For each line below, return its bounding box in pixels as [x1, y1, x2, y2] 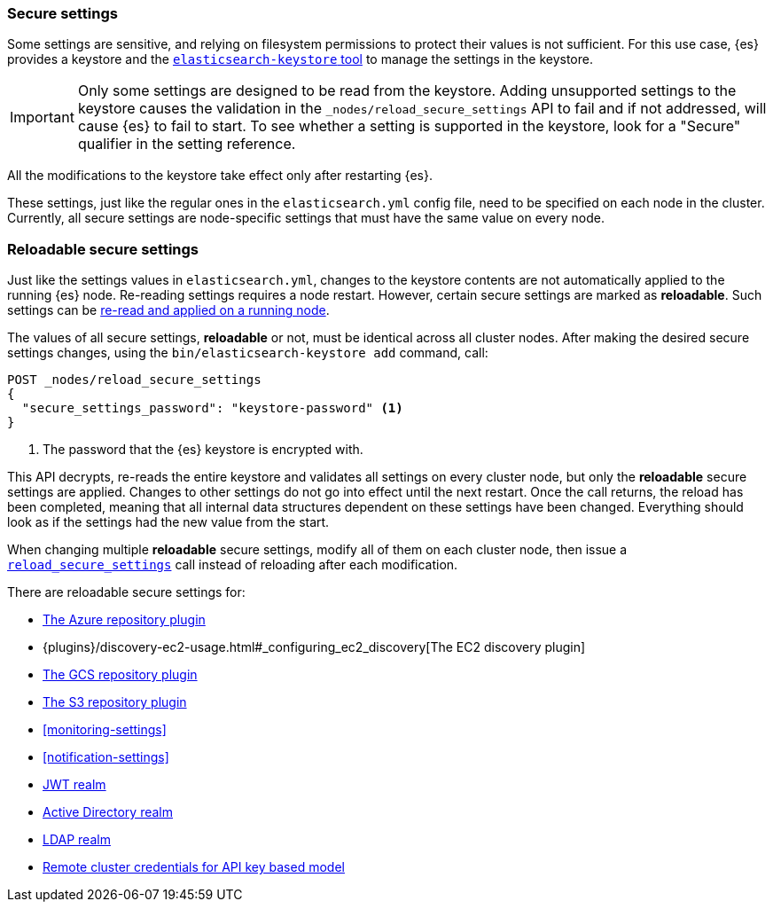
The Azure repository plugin [43, 612, 206, 628]
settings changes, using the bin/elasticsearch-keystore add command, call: [7, 345, 488, 361]
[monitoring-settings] [43, 722, 167, 738]
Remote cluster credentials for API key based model [43, 859, 345, 875]
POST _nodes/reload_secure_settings [7, 372, 262, 388]
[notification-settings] [43, 749, 169, 765]
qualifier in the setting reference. [77, 135, 296, 153]
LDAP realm [43, 832, 111, 848]
